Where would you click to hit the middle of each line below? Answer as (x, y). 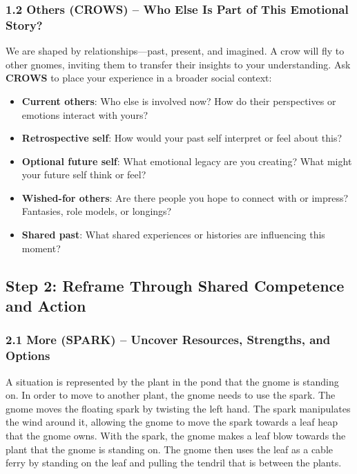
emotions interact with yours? (85, 114)
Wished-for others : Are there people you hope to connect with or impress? (185, 197)
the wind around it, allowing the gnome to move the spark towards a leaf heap (172, 422)
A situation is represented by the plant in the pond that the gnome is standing (172, 381)
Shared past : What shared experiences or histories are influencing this (173, 235)
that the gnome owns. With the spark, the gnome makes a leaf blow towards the (176, 435)
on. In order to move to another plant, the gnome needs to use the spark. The (171, 395)
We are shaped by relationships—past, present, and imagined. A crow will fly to (175, 51)
